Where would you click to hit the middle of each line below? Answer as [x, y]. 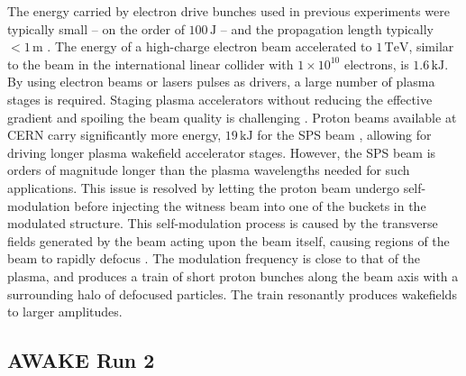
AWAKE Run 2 [81, 360]
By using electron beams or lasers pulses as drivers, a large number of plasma [221, 82]
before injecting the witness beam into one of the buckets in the [250, 205]
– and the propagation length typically [327, 28]
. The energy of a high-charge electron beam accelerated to [210, 46]
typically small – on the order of [96, 28]
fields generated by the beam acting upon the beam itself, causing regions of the [228, 240]
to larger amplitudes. [65, 312]
